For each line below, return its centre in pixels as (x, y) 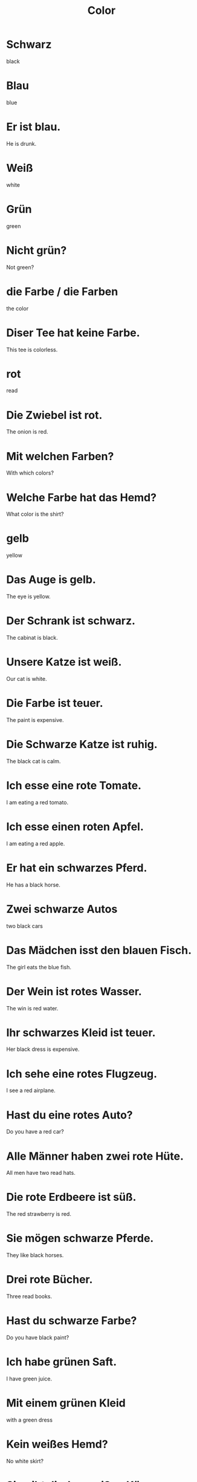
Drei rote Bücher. (50, 1280)
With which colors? (30, 473)
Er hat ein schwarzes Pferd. (77, 868)
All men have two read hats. (41, 1173)
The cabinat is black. (32, 638)
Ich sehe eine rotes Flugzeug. (82, 1074)
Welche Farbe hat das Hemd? (82, 497)
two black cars (25, 926)
